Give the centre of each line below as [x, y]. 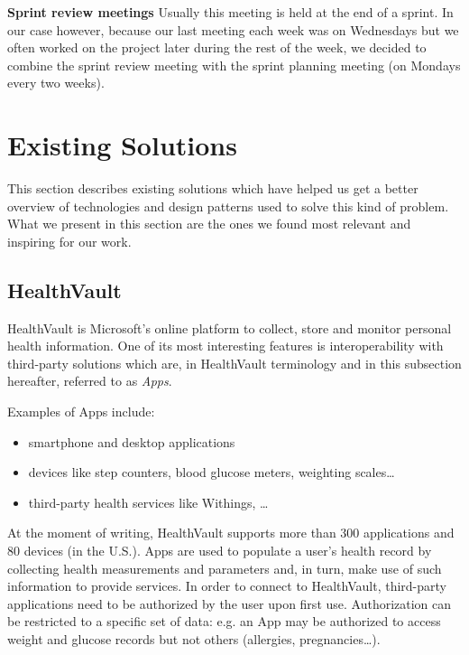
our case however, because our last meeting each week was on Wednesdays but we [233, 29]
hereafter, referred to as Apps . [90, 381]
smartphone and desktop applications [132, 441]
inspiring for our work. [69, 241]
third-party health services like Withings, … [148, 502]
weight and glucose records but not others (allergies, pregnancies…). [194, 638]
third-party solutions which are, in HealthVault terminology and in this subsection [234, 363]
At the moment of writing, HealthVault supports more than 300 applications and [231, 533]
